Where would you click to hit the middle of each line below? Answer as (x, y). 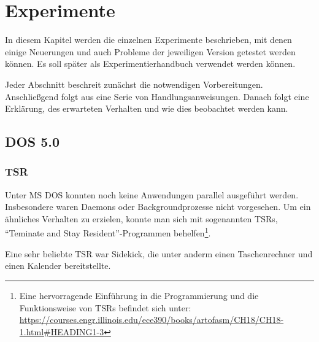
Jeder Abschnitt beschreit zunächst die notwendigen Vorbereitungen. (134, 84)
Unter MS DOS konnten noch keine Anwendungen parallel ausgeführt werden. (152, 194)
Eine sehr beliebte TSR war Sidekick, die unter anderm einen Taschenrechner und (159, 253)
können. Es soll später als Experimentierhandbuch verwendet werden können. (150, 64)
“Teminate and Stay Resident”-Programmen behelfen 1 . (108, 232)
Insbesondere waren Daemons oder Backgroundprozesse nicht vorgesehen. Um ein (158, 207)
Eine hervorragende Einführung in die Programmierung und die (139, 295)
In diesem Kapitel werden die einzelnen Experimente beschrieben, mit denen (148, 40)
